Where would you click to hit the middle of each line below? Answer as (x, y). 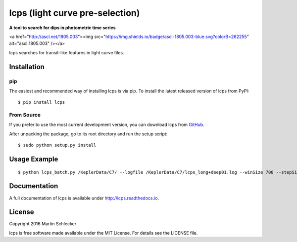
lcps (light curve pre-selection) (74, 13)
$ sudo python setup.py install (57, 145)
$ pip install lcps (42, 102)
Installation (27, 67)
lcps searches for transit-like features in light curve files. (67, 52)
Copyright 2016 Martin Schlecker (43, 224)
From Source (25, 115)
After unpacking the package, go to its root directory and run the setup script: (88, 134)
